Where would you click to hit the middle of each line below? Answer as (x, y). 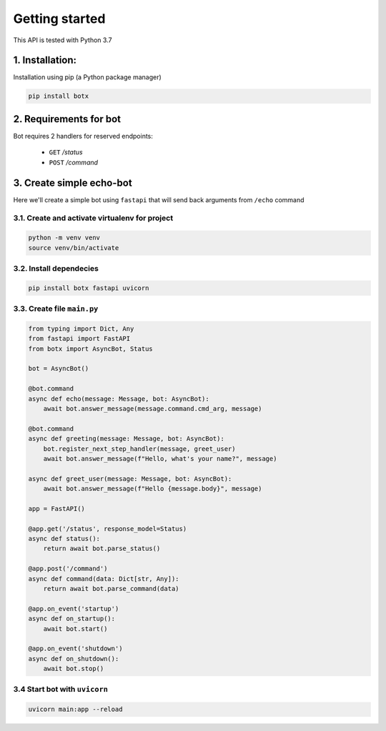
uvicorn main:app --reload (75, 710)
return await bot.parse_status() (102, 549)
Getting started (59, 19)
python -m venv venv (64, 238)
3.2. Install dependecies (56, 268)
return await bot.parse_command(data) (111, 588)
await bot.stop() (74, 669)
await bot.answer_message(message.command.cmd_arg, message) (153, 408)
